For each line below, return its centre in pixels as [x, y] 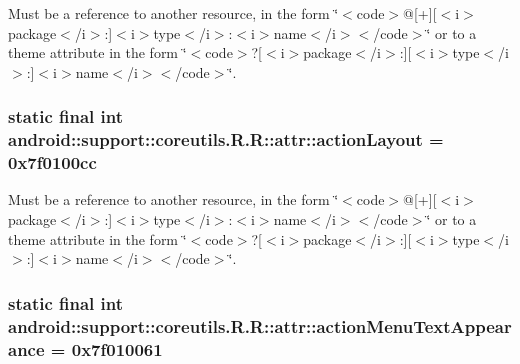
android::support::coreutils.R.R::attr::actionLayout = [226, 139]
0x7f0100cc [52, 162]
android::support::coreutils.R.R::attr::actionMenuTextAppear [260, 325]
